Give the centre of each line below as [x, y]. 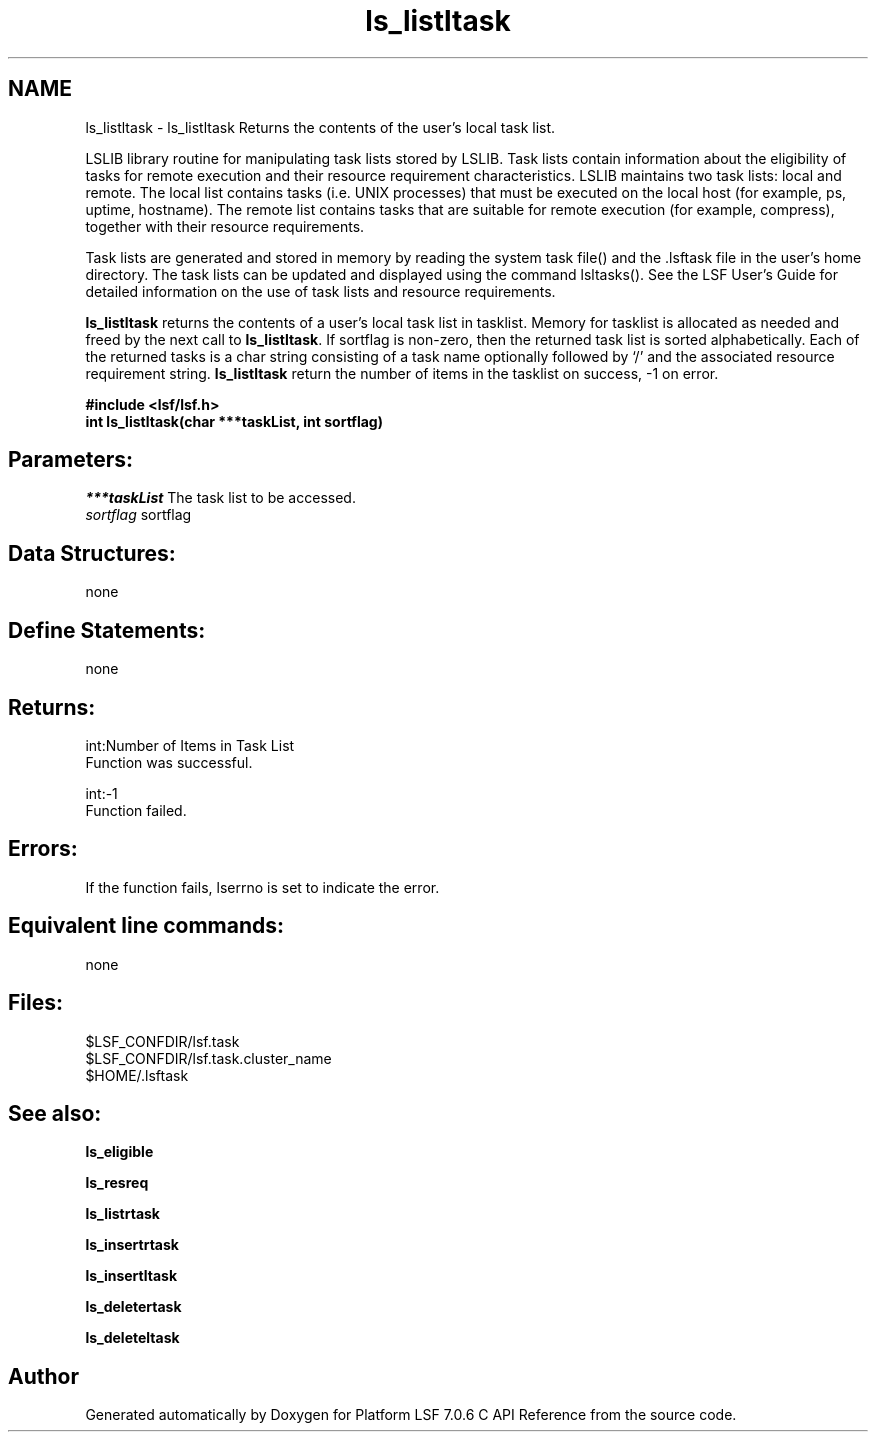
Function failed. [136, 810]
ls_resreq [117, 1183]
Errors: [43, 849]
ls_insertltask [131, 1276]
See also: [55, 1113]
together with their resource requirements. [225, 226]
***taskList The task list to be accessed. [220, 498]
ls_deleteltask [132, 1338]
